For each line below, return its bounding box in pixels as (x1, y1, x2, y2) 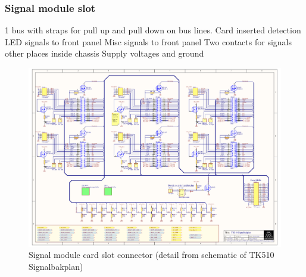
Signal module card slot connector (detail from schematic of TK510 (29, 248, 274, 261)
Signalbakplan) (29, 260, 83, 272)
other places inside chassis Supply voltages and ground (5, 47, 204, 60)
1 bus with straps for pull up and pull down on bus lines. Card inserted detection (5, 24, 301, 36)
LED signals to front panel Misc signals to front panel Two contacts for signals (5, 35, 292, 48)
